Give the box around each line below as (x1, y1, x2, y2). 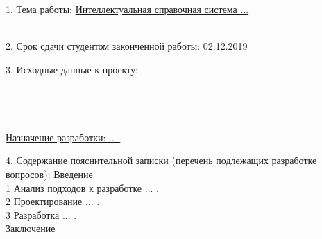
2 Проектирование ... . (6, 194, 100, 209)
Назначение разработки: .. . (6, 130, 121, 144)
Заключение (6, 221, 56, 236)
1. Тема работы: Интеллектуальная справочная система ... (6, 2, 249, 16)
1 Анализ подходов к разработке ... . (6, 180, 159, 195)
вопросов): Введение (6, 166, 93, 181)
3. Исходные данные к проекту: (6, 62, 139, 76)
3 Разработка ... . (6, 207, 77, 222)
